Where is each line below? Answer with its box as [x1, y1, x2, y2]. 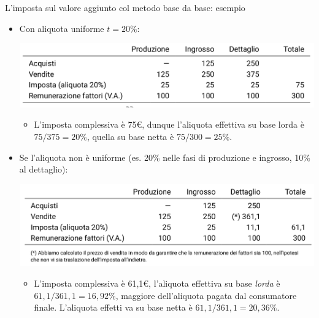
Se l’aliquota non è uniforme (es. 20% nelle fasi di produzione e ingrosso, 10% [19, 150, 310, 163]
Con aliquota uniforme [19, 21, 104, 34]
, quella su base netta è [86, 130, 174, 142]
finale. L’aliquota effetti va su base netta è [34, 301, 193, 314]
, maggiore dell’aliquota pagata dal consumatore [115, 289, 297, 301]
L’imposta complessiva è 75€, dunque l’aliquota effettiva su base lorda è [34, 118, 304, 131]
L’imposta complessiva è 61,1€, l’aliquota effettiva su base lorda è [34, 277, 280, 290]
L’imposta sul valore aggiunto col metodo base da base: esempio [5, 1, 245, 14]
